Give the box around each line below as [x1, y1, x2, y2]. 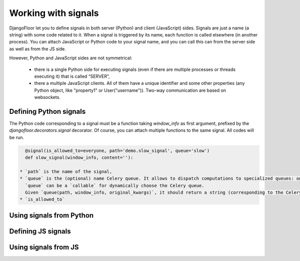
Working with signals [9, 7, 99, 18]
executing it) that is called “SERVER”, [34, 73, 110, 79]
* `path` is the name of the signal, [19, 169, 112, 174]
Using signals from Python [9, 211, 94, 220]
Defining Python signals [9, 107, 86, 116]
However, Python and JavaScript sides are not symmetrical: [9, 55, 132, 61]
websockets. [34, 94, 61, 100]
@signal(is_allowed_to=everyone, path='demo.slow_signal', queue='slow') [25, 148, 210, 153]
